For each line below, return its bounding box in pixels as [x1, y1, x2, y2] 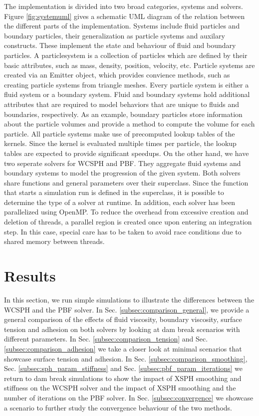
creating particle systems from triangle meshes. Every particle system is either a [4, 79, 249, 89]
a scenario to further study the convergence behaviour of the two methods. [4, 402, 232, 412]
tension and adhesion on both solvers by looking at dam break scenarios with [4, 323, 240, 334]
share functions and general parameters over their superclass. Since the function [4, 177, 249, 187]
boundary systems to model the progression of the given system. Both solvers [4, 167, 241, 178]
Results [4, 265, 56, 286]
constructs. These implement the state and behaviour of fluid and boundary [4, 40, 236, 50]
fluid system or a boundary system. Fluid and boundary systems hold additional [4, 89, 250, 99]
